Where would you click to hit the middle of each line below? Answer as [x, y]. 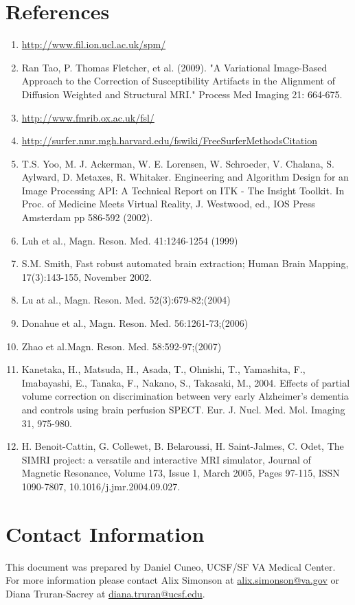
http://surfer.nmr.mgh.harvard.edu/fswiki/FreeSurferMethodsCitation [169, 140]
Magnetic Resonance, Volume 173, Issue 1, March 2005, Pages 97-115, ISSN [181, 473]
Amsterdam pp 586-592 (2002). [87, 217]
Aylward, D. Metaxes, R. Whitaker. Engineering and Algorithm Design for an [185, 177]
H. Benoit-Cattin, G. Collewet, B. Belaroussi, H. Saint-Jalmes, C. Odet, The [183, 446]
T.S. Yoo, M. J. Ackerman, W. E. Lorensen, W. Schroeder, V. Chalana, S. [178, 163]
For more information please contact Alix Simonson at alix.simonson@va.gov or [173, 580]
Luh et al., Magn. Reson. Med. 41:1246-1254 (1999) [130, 240]
